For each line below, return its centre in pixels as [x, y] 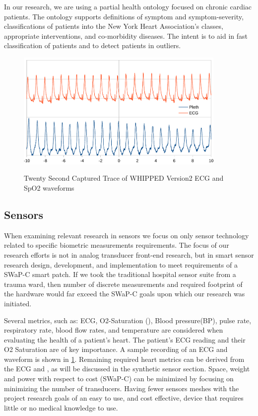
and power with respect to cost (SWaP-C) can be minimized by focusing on [119, 379]
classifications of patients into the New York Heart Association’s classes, [114, 26]
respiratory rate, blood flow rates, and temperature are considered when [114, 330]
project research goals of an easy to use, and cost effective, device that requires [124, 398]
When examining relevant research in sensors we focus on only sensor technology [127, 235]
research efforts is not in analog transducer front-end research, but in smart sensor [129, 254]
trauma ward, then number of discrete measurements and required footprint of [123, 284]
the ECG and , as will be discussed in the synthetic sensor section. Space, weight [127, 369]
